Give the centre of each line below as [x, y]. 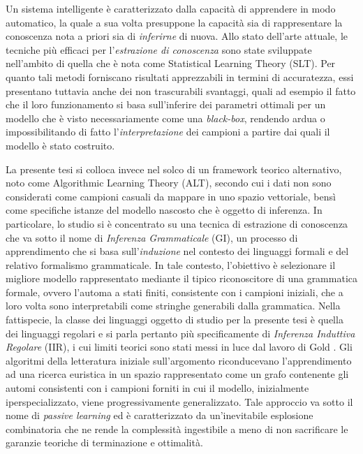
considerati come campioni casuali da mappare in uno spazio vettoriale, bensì [171, 196]
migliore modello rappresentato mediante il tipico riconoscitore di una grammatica [181, 278]
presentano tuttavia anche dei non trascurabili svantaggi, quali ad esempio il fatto [181, 90]
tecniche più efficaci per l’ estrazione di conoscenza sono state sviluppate [159, 49]
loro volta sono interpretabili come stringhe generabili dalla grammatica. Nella [173, 306]
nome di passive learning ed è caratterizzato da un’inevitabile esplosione [160, 415]
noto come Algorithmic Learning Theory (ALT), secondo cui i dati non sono [169, 183]
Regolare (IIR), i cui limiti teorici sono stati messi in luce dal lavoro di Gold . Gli [179, 347]
